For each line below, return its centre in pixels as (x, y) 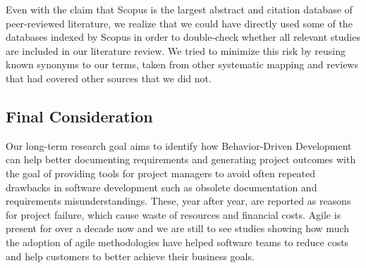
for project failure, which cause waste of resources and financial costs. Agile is (173, 214)
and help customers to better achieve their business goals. (130, 256)
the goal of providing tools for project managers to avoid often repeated (161, 173)
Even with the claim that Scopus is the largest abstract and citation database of (179, 9)
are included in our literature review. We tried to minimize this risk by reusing (176, 50)
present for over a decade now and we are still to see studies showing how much (178, 228)
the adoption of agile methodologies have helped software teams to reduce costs (177, 242)
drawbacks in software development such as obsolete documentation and (161, 187)
